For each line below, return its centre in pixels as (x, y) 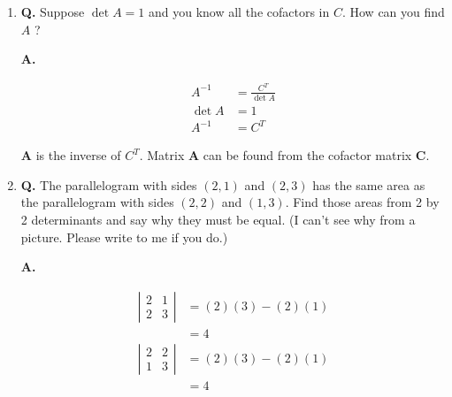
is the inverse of (78, 155)
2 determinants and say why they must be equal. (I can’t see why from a (218, 220)
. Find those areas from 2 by (362, 202)
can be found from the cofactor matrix (307, 155)
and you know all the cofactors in (239, 11)
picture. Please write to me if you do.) (124, 237)
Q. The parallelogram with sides (109, 184)
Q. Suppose (53, 11)
